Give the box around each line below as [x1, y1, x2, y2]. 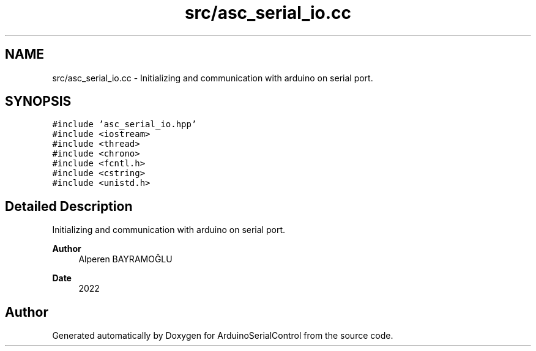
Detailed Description [5, 198, 133, 214]
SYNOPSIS [5, 94, 72, 109]
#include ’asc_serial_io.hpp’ [52, 119, 197, 130]
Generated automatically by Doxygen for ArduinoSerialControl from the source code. [52, 330, 393, 341]
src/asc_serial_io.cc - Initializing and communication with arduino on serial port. [52, 72, 373, 83]
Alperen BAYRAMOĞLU [78, 254, 173, 265]
